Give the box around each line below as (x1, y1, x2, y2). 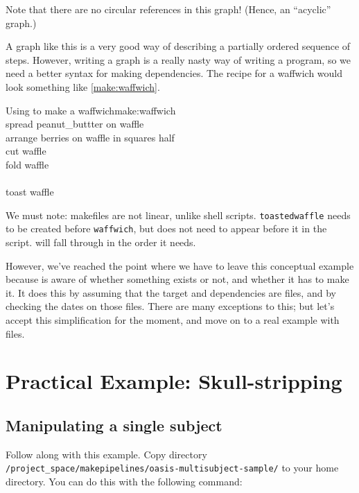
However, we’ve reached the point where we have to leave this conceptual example (6, 258, 354, 273)
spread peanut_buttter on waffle (6, 116, 144, 131)
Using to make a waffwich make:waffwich (6, 103, 176, 117)
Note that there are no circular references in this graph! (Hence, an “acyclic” (6, 2, 331, 16)
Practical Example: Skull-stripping (6, 367, 342, 395)
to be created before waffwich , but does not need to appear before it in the (6, 221, 327, 236)
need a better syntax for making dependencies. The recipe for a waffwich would (6, 66, 343, 80)
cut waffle (6, 144, 46, 158)
